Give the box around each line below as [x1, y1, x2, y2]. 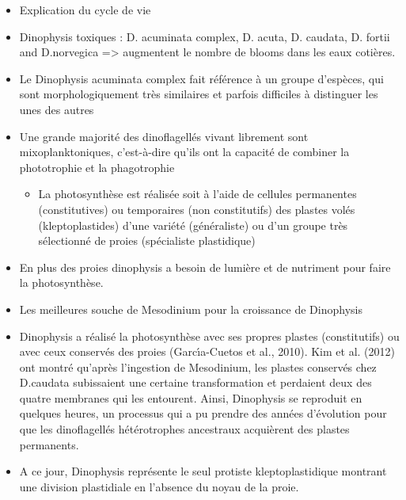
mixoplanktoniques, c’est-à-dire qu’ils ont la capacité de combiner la [19, 143, 350, 160]
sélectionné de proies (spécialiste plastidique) [38, 232, 256, 249]
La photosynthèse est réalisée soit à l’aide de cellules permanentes [38, 185, 357, 202]
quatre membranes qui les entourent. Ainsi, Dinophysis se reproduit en [19, 389, 362, 406]
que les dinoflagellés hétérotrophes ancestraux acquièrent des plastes [19, 421, 350, 437]
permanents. [19, 436, 79, 452]
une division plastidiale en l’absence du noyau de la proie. [19, 478, 299, 494]
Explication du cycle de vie [19, 2, 151, 17]
